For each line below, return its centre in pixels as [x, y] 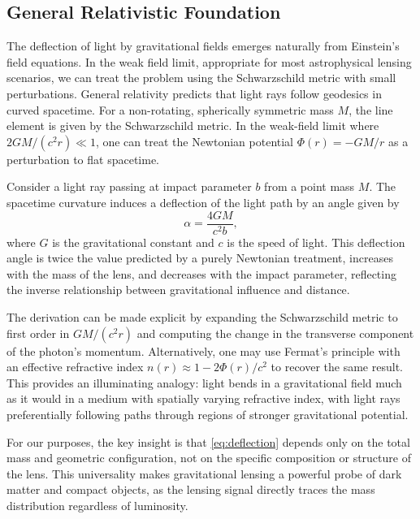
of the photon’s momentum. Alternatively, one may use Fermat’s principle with [204, 350]
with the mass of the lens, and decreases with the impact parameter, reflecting [201, 273]
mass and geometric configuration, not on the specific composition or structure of [209, 458]
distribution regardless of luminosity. [97, 505]
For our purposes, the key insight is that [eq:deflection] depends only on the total [208, 441]
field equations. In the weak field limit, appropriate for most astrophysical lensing [209, 61]
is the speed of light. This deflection [316, 242]
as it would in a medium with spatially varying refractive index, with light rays [204, 398]
